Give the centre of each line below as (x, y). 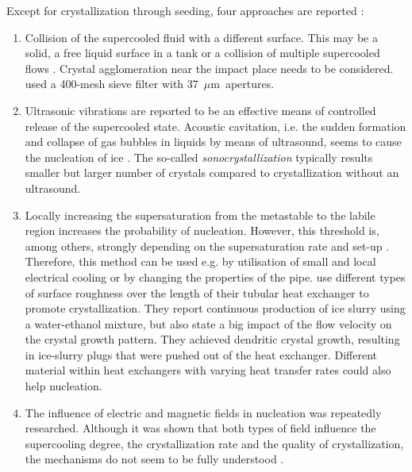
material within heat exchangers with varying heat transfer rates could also (208, 370)
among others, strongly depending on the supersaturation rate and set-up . (207, 246)
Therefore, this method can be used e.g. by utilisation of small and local (200, 261)
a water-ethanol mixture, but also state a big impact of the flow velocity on (208, 323)
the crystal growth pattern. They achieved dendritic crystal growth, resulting (212, 339)
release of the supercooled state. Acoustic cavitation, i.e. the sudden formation (216, 126)
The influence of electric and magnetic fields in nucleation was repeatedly (203, 412)
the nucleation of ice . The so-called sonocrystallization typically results (199, 157)
